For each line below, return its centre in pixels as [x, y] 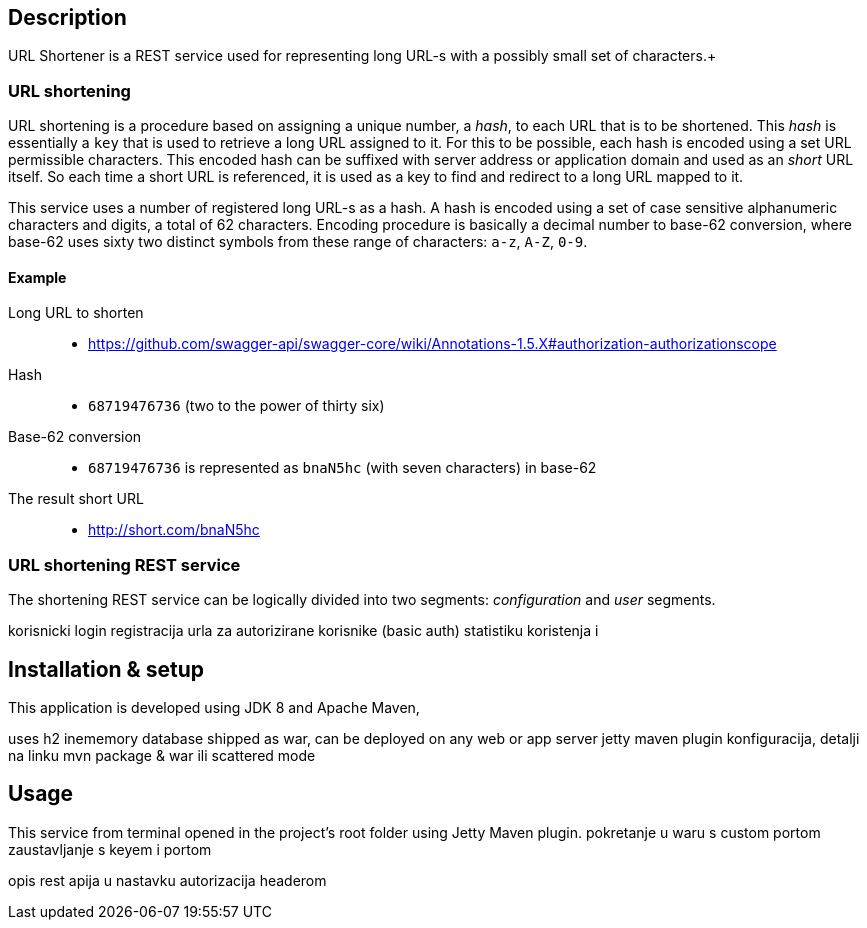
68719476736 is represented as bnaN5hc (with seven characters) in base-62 [342, 468]
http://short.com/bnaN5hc [174, 530]
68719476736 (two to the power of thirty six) [236, 406]
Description [67, 17]
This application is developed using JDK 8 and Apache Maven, [214, 707]
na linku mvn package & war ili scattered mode [162, 755]
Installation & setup [106, 669]
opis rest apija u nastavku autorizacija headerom [167, 880]
